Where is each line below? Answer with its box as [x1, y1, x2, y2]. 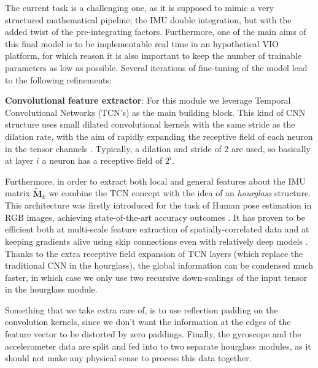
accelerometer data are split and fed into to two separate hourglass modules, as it [5, 339, 311, 352]
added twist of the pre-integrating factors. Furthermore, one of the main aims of [5, 25, 306, 38]
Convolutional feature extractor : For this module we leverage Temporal [5, 94, 291, 107]
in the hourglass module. [5, 283, 98, 296]
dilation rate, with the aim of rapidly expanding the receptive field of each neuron [5, 129, 313, 142]
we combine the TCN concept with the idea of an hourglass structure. [48, 186, 311, 199]
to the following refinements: [5, 73, 112, 86]
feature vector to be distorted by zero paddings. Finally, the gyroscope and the [5, 328, 301, 340]
